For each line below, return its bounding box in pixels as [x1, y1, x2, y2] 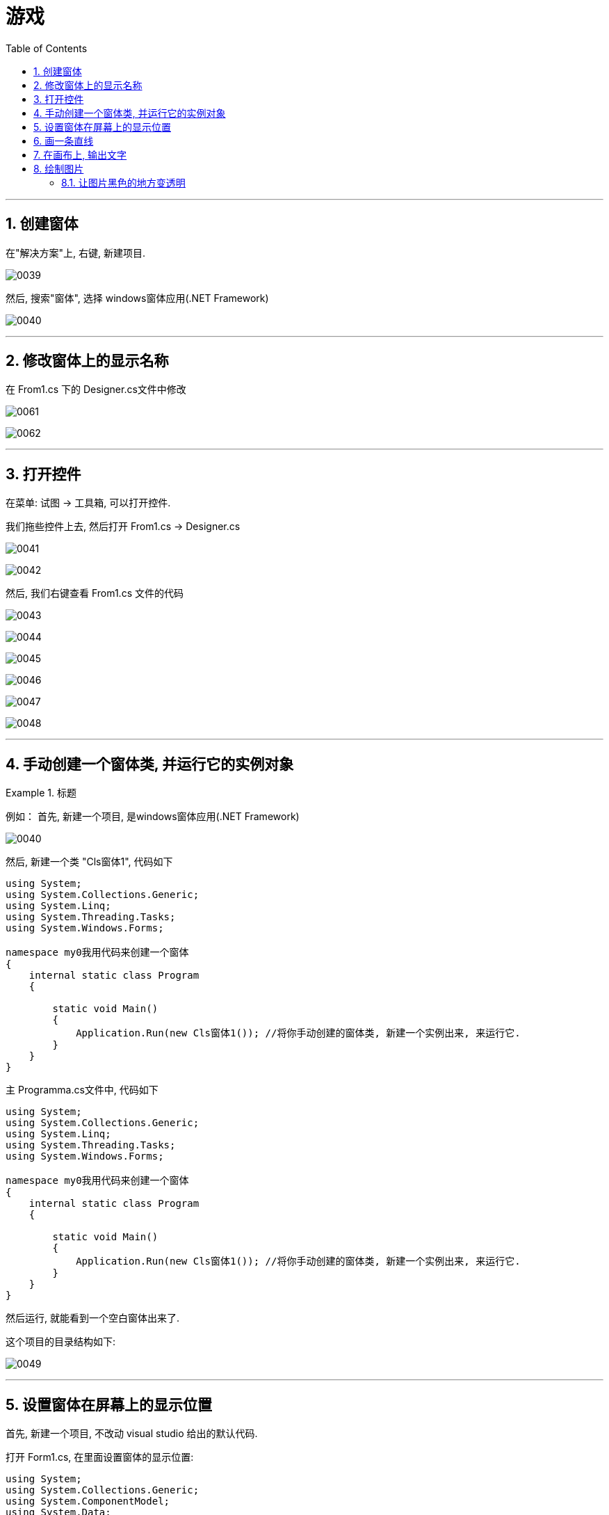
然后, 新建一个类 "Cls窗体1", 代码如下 [6, 856, 173, 868]
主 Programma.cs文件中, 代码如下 [6, 1084, 159, 1096]
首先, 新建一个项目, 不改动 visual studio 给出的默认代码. [6, 1427, 258, 1439]
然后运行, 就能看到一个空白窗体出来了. [6, 1312, 180, 1324]
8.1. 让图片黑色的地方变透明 [61, 176, 186, 189]
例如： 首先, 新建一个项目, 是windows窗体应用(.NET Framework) [6, 810, 300, 823]
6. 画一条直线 [33, 134, 94, 147]
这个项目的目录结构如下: [6, 1336, 116, 1348]
